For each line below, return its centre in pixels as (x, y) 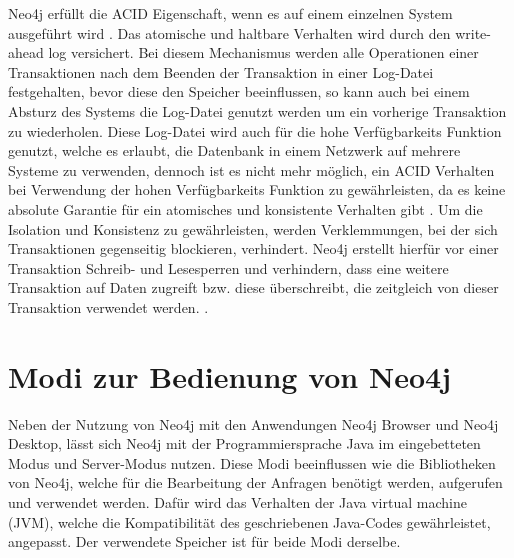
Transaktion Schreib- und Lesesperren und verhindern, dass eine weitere (228, 267)
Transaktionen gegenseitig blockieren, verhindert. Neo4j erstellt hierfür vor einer (253, 248)
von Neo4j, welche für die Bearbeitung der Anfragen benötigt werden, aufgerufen (255, 482)
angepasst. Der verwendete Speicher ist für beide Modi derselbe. (204, 541)
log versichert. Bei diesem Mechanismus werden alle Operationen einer (263, 52)
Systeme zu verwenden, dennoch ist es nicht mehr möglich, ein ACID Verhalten (251, 169)
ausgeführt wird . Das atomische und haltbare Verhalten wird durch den (229, 32)
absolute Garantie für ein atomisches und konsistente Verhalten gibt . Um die (245, 208)
